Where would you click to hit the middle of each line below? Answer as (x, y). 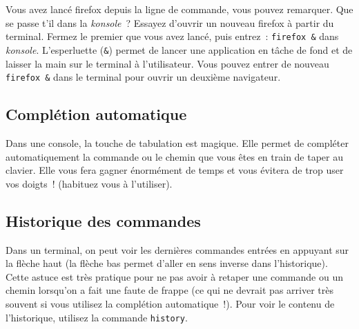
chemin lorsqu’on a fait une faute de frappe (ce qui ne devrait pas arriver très (169, 290)
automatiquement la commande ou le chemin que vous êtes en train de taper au (175, 156)
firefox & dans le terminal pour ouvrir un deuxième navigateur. (143, 77)
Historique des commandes (103, 220)
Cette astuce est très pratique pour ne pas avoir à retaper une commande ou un (174, 276)
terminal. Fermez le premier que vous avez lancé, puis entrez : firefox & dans (172, 36)
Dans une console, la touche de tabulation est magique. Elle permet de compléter (177, 142)
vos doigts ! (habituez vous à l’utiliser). (89, 183)
